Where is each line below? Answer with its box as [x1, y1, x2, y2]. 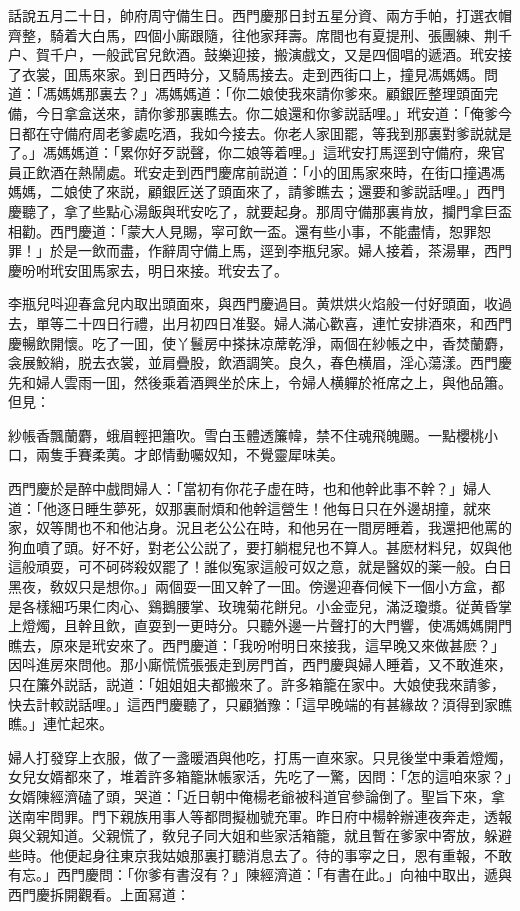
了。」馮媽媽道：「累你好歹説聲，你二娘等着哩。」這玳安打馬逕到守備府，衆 [8, 142, 491, 163]
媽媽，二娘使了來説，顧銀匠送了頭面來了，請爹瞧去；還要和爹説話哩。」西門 [8, 181, 505, 202]
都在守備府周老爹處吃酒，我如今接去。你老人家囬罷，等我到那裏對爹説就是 [21, 122, 512, 143]
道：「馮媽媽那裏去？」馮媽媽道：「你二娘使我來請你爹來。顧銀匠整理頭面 [8, 83, 484, 104]
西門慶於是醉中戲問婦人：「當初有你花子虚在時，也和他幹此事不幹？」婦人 [8, 478, 491, 499]
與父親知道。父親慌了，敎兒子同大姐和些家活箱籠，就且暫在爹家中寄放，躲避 [8, 825, 512, 846]
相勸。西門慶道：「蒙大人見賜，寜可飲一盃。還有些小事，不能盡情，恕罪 [8, 220, 477, 241]
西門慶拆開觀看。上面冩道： [8, 883, 190, 904]
